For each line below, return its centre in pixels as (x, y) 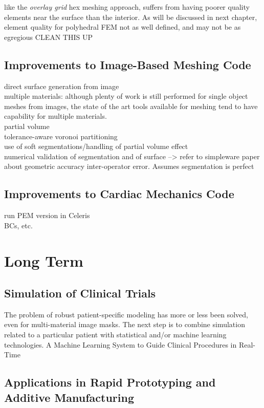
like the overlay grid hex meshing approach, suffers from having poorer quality (127, 7)
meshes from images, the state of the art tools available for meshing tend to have (131, 106)
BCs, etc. (18, 225)
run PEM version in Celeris (47, 215)
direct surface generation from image (62, 86)
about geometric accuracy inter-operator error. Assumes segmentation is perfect (129, 166)
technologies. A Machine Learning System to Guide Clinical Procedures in (120, 344)
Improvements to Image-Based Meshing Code (128, 64)
